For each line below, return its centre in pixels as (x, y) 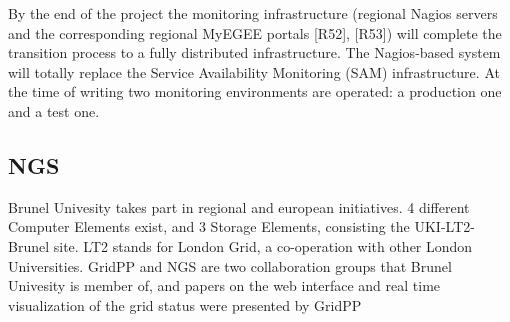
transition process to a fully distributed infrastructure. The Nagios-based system (254, 52)
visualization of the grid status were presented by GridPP (185, 304)
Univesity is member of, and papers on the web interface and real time (224, 285)
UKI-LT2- (444, 226)
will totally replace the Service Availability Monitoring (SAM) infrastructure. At (254, 71)
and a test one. (54, 110)
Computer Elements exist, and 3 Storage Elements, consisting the (209, 226)
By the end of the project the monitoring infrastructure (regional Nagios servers (253, 13)
